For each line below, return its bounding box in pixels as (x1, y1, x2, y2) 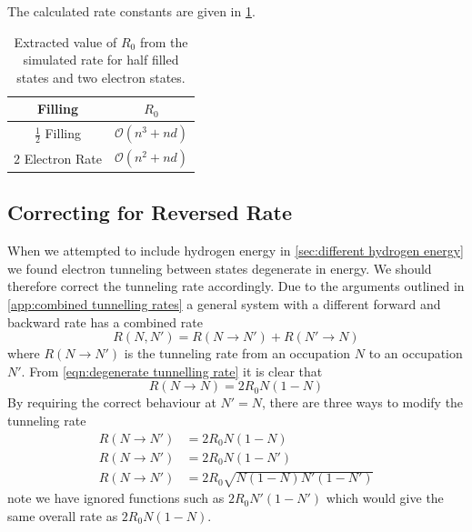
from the (139, 32, 188, 51)
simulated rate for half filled (23, 50, 179, 69)
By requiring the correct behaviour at (7, 393, 216, 412)
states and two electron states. (16, 67, 186, 86)
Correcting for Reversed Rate (7, 198, 292, 226)
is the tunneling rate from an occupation (124, 344, 351, 363)
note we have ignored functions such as (7, 488, 225, 507)
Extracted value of (14, 32, 117, 51)
